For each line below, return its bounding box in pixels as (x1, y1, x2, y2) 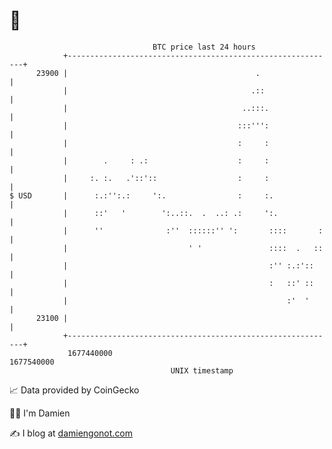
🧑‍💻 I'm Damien (9, 407, 71, 419)
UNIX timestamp (170, 365, 234, 376)
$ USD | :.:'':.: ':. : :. (9, 190, 274, 201)
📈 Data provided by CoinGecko (9, 384, 140, 396)
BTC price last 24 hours (152, 42, 256, 52)
